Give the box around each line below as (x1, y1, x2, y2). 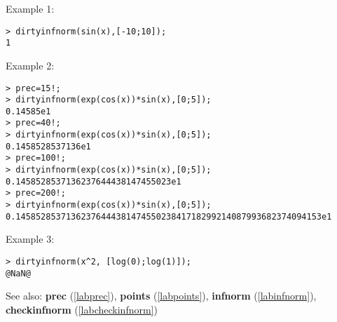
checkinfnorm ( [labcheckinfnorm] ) (6, 302, 158, 316)
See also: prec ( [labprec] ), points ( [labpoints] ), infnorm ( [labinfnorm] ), (6, 288, 317, 303)
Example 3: (6, 232, 55, 246)
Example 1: (6, 1, 55, 15)
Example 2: (6, 58, 55, 72)
